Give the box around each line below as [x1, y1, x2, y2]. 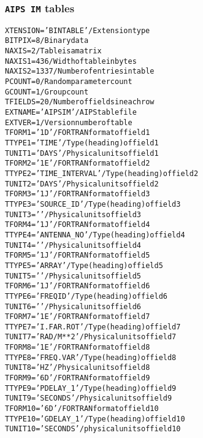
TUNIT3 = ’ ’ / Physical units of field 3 [5, 210, 142, 219]
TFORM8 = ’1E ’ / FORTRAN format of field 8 [5, 343, 150, 352]
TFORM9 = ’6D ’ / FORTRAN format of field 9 [5, 374, 150, 383]
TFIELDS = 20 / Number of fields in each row [5, 98, 155, 107]
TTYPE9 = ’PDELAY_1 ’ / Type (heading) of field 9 [5, 383, 177, 393]
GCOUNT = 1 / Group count [5, 87, 89, 96]
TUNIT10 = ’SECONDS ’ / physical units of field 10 [5, 425, 181, 434]
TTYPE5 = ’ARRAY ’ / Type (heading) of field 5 [5, 261, 163, 270]
